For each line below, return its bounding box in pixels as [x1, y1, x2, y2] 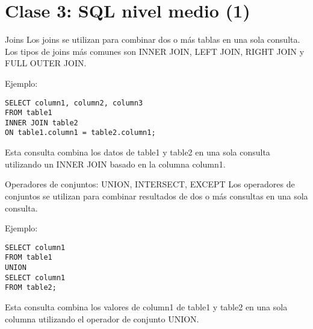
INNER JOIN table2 [5, 118, 78, 127]
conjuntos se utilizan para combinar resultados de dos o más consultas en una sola [5, 189, 308, 202]
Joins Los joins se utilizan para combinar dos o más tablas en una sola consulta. [5, 33, 300, 46]
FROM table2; [5, 283, 57, 292]
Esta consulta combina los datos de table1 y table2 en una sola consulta [5, 146, 270, 158]
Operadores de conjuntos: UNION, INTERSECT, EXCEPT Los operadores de [5, 178, 295, 190]
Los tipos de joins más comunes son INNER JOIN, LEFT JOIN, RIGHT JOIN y [5, 45, 305, 57]
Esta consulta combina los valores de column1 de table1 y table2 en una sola [5, 300, 288, 313]
